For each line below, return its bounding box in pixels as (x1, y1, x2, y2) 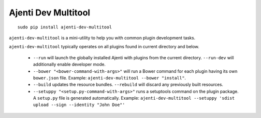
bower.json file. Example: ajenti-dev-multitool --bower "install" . (33, 75, 186, 80)
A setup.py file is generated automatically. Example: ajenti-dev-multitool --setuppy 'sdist (33, 95, 235, 101)
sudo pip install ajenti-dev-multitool (17, 24, 112, 30)
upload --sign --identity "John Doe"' (33, 102, 125, 108)
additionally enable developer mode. (33, 62, 106, 67)
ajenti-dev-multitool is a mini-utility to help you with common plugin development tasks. (9, 35, 196, 40)
